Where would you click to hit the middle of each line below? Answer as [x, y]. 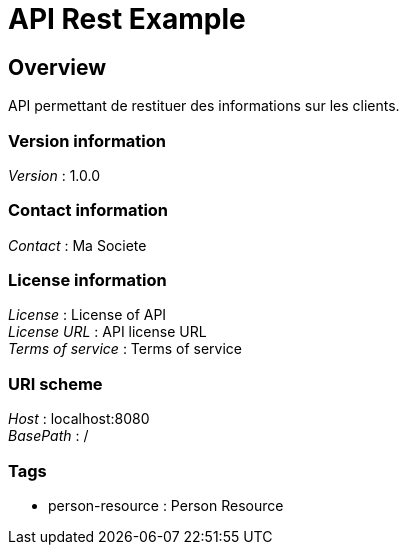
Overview [57, 67]
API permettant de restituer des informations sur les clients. [204, 106]
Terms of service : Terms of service [125, 349]
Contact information [88, 210]
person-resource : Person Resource [166, 505]
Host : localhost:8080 [79, 419]
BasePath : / [48, 436]
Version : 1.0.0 [54, 175]
